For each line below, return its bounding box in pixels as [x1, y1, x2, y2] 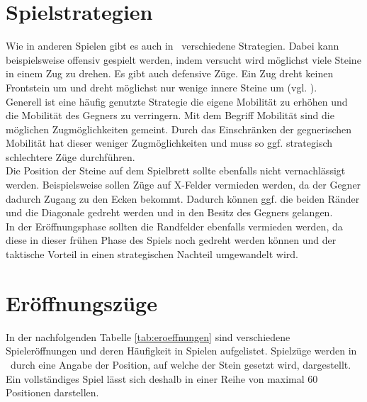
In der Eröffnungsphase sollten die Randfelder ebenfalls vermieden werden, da [6, 218, 343, 233]
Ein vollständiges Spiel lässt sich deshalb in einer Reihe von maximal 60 [6, 371, 318, 386]
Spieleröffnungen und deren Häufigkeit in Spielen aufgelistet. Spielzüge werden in [6, 343, 357, 358]
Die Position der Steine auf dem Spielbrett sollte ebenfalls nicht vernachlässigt [6, 163, 346, 178]
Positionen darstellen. [6, 385, 99, 400]
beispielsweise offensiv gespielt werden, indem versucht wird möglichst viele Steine [6, 52, 361, 67]
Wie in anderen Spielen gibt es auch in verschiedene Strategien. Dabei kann [6, 38, 339, 53]
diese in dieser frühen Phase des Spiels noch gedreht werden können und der [6, 233, 337, 247]
